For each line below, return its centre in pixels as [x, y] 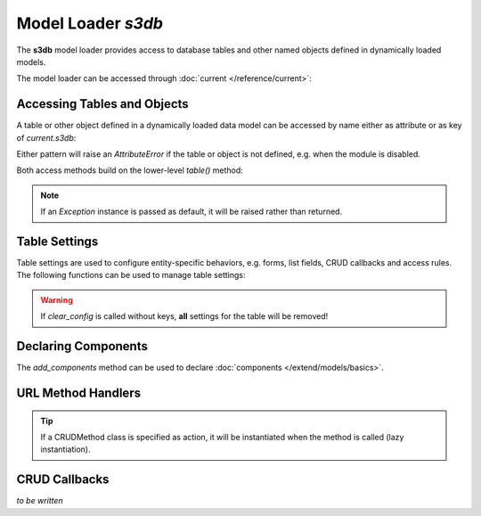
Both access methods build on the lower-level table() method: [130, 170]
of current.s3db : [46, 137]
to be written [40, 501]
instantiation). [65, 449]
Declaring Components [82, 346]
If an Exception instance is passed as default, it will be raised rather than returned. [192, 212]
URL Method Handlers [79, 393]
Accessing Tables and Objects [102, 104]
